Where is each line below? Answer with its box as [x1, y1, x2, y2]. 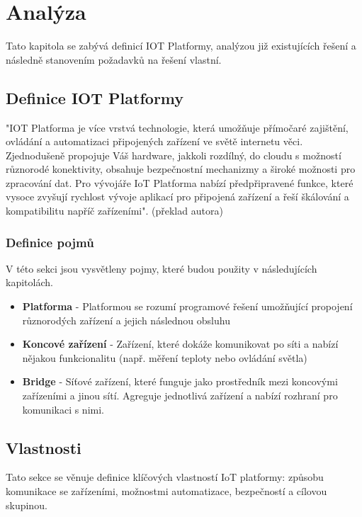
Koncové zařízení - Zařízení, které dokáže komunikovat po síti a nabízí [22, 336, 339, 351]
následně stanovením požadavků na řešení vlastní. [6, 52, 222, 67]
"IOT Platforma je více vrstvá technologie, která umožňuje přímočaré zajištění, [6, 120, 349, 135]
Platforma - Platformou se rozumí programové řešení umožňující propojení [22, 299, 353, 314]
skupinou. [6, 497, 47, 512]
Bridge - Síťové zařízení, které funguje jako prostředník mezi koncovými [22, 374, 338, 389]
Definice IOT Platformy [6, 86, 184, 108]
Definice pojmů [6, 233, 94, 251]
